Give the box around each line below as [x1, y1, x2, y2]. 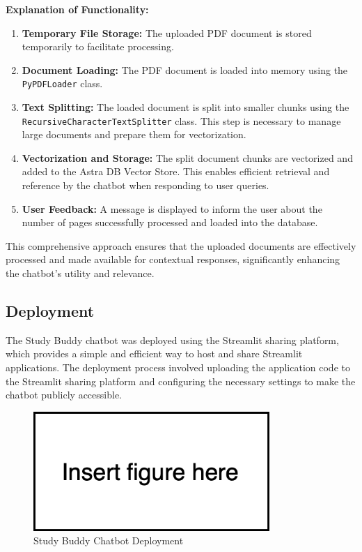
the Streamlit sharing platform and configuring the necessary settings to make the [6, 373, 356, 388]
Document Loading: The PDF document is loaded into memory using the [22, 62, 348, 77]
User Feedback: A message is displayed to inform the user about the [22, 201, 322, 216]
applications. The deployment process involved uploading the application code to [6, 360, 350, 375]
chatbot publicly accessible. [6, 387, 122, 402]
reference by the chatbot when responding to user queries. [22, 178, 269, 193]
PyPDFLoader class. [22, 76, 103, 91]
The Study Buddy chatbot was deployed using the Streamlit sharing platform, [6, 332, 339, 347]
